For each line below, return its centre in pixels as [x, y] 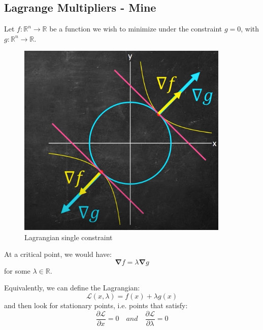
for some [17, 270]
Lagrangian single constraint [69, 237]
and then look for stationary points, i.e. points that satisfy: [96, 305]
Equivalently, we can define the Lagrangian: [72, 288]
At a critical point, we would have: [58, 254]
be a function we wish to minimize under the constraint [136, 29]
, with [250, 29]
